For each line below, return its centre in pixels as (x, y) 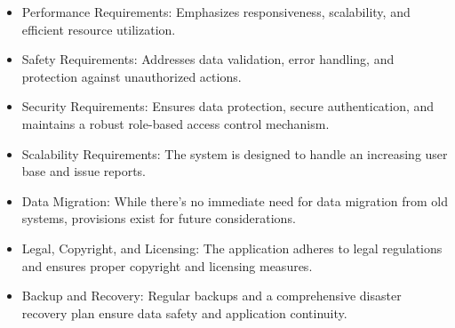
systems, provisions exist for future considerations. (159, 218)
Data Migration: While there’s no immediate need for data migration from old (235, 200)
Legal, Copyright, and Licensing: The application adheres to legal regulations (232, 248)
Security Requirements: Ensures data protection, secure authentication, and (228, 106)
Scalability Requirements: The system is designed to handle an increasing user (235, 153)
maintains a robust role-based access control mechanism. (176, 123)
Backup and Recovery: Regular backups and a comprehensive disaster (212, 296)
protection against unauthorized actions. (132, 76)
